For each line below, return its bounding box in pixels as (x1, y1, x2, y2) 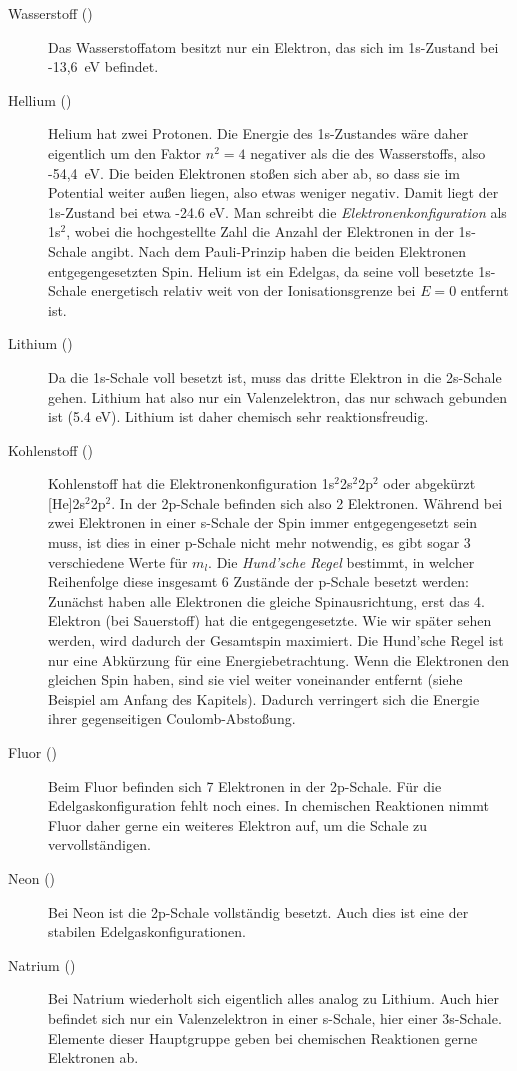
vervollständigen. (48, 834, 151, 855)
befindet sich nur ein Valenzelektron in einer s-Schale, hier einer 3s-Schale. (48, 1007, 502, 1028)
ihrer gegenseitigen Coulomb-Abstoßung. (48, 708, 296, 729)
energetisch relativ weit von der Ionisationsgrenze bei (91, 280, 416, 301)
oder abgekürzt (383, 473, 476, 494)
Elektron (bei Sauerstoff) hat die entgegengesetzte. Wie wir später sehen (48, 610, 492, 631)
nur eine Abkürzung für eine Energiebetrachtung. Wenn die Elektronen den (48, 649, 510, 670)
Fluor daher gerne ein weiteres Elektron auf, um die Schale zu (48, 814, 428, 835)
